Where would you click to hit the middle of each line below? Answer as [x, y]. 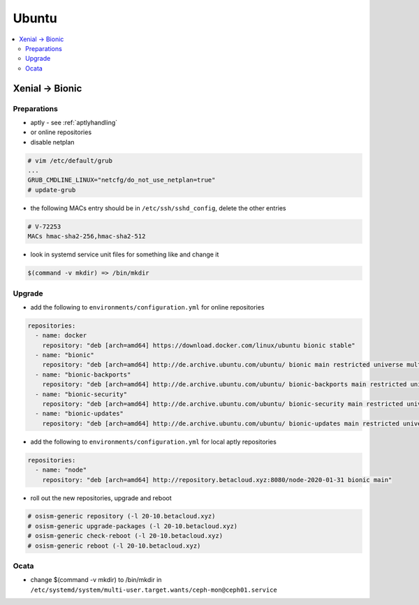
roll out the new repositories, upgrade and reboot [101, 498]
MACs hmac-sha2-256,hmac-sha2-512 [87, 236]
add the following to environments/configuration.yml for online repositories [147, 307]
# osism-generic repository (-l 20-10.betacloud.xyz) [122, 516]
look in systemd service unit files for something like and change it [125, 254]
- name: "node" [61, 470]
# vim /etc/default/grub [70, 160]
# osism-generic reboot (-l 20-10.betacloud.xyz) [114, 546]
